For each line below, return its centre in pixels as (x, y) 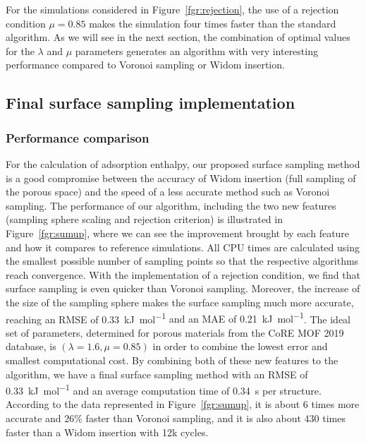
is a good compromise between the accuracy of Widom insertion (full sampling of (181, 178)
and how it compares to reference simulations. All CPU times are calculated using (183, 247)
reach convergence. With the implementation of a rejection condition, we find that (183, 274)
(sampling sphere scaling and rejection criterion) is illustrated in (144, 219)
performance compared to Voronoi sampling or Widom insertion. (145, 65)
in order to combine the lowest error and (240, 346)
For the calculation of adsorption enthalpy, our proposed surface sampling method (183, 163)
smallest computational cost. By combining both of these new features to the (172, 360)
